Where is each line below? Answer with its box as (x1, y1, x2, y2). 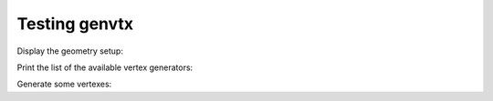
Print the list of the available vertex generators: (16, 62, 194, 73)
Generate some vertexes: (16, 78, 112, 90)
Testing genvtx (16, 14, 134, 34)
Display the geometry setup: (16, 45, 123, 56)
